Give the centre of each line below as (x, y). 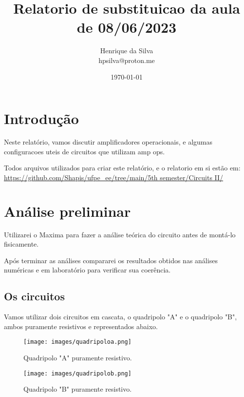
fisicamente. (21, 244)
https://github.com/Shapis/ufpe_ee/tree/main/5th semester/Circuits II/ (114, 177)
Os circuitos (34, 296)
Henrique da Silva (127, 51)
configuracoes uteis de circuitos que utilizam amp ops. (84, 151)
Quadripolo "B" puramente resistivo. (78, 389)
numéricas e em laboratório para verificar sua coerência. (87, 270)
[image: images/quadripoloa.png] (77, 342)
